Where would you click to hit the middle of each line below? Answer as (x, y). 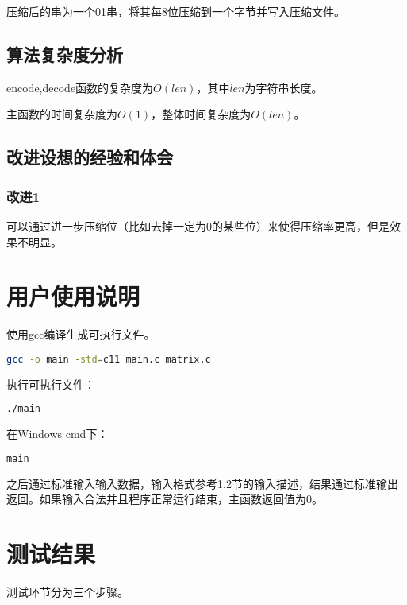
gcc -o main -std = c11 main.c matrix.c (109, 359)
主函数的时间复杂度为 (62, 114)
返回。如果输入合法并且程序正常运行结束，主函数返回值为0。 (165, 499)
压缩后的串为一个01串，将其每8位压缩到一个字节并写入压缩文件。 (176, 11)
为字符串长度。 (284, 87)
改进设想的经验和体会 (90, 157)
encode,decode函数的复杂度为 (80, 87)
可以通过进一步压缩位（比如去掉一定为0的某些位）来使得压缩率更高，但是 (198, 225)
